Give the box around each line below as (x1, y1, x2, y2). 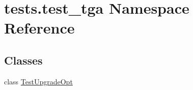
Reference (4, 17, 75, 38)
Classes (4, 52, 43, 68)
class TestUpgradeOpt (4, 76, 73, 86)
